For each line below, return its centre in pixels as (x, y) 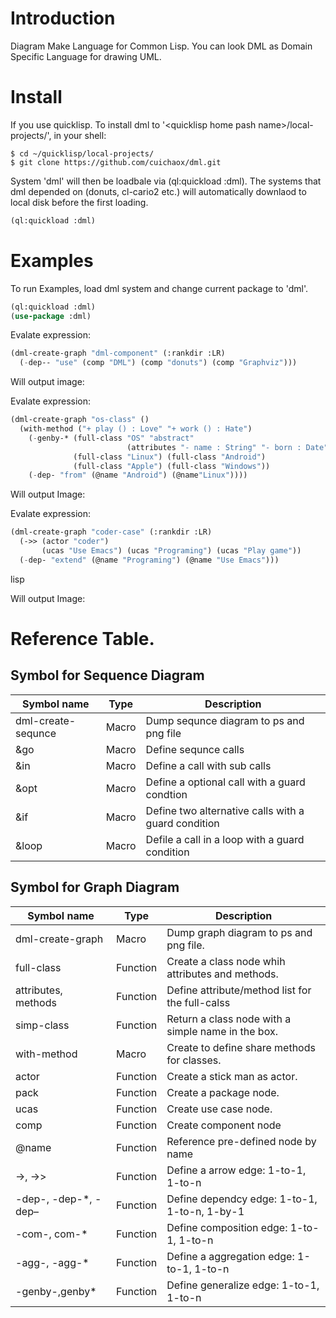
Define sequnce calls (195, 749)
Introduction (63, 18)
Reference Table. (82, 639)
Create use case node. (219, 1109)
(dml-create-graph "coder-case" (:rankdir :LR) (111, 532)
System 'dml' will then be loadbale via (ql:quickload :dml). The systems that (166, 181)
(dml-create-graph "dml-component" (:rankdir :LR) (118, 353)
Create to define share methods (241, 1047)
